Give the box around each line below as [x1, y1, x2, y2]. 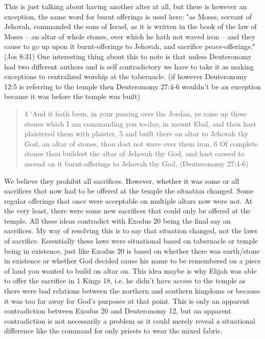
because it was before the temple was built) [4, 91, 140, 102]
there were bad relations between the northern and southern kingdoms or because [4, 285, 260, 296]
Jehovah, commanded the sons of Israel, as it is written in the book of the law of [4, 21, 257, 32]
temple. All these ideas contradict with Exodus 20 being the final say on [4, 215, 231, 226]
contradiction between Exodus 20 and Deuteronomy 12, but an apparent [4, 305, 231, 316]
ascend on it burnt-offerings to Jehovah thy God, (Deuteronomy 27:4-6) [24, 158, 249, 168]
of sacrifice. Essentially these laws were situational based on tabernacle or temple [4, 235, 258, 246]
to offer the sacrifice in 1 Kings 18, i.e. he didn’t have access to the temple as [4, 275, 246, 286]
